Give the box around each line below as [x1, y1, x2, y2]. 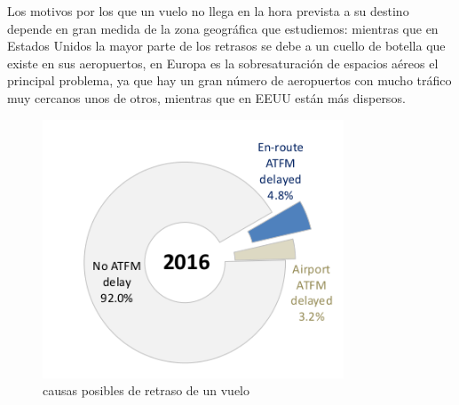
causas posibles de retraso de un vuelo [43, 381, 250, 400]
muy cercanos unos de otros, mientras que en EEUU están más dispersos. [7, 88, 406, 107]
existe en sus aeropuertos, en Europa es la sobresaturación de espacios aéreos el [7, 53, 439, 72]
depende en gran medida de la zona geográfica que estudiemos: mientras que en [7, 19, 439, 37]
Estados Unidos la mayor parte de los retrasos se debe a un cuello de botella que [7, 36, 446, 55]
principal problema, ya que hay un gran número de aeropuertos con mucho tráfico [7, 71, 452, 90]
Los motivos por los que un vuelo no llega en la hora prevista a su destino [7, 2, 409, 20]
